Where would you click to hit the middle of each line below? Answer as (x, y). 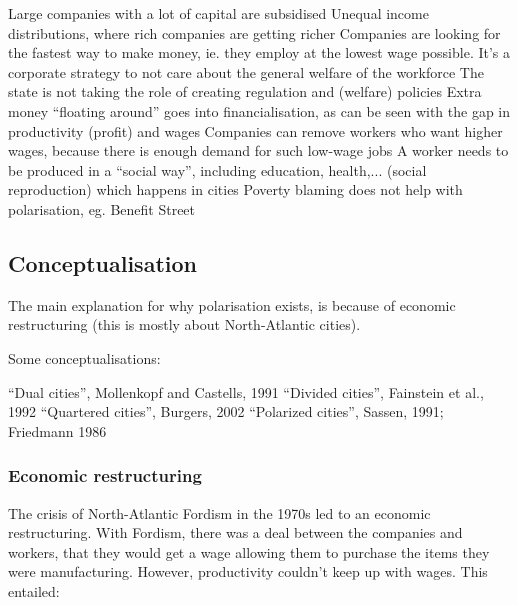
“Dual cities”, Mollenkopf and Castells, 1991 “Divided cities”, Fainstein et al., (246, 391)
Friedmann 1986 (57, 430)
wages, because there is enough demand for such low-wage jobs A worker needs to (258, 150)
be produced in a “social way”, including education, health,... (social (217, 169)
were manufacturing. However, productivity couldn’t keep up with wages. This (248, 571)
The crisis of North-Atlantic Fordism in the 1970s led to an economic (219, 512)
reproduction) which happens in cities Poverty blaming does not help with (235, 189)
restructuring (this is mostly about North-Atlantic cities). (184, 324)
